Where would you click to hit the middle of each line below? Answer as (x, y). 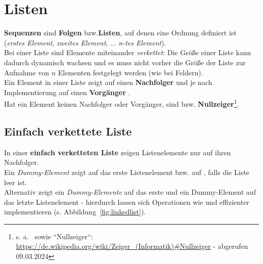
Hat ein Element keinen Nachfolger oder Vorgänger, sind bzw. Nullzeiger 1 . (122, 103)
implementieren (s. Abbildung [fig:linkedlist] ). (75, 212)
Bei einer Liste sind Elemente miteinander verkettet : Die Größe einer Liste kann (128, 52)
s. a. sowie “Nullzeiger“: (54, 236)
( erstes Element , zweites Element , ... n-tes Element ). (85, 42)
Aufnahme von (27, 72)
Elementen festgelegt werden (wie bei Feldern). (130, 72)
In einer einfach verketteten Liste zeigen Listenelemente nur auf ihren (118, 152)
